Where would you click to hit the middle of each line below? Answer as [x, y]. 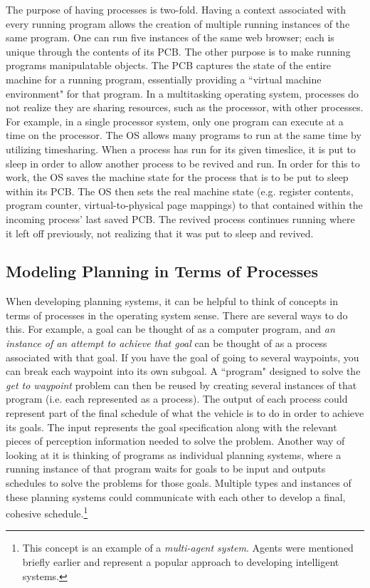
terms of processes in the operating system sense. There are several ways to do [177, 315]
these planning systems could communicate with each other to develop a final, [176, 496]
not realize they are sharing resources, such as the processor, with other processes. [185, 107]
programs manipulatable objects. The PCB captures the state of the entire [169, 65]
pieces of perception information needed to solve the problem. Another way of [175, 441]
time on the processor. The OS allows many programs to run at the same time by [184, 135]
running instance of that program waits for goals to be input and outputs [166, 469]
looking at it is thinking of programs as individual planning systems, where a [174, 454]
